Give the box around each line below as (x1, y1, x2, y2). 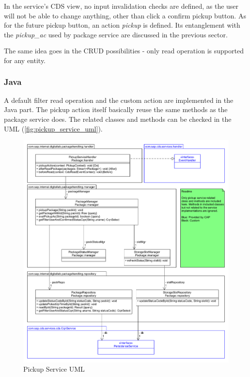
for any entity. (4, 55, 46, 65)
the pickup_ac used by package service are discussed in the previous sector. (4, 29, 228, 39)
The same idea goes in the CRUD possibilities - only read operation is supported (4, 46, 244, 56)
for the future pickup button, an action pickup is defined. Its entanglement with (4, 20, 240, 30)
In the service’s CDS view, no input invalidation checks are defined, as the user (4, 1, 239, 11)
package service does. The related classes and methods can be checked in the (4, 114, 232, 124)
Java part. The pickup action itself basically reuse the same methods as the (4, 104, 228, 115)
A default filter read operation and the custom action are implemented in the (4, 95, 234, 105)
